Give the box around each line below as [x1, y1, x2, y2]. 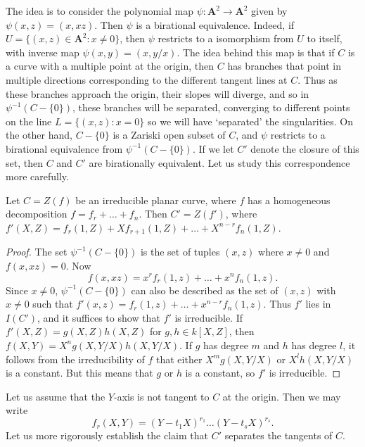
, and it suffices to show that [37, 310, 160, 325]
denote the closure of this [250, 141, 359, 156]
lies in [305, 296, 331, 311]
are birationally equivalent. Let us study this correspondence [89, 155, 350, 170]
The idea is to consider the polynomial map [6, 4, 193, 18]
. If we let [192, 141, 234, 156]
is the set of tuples [140, 244, 220, 259]
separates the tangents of [224, 428, 333, 443]
